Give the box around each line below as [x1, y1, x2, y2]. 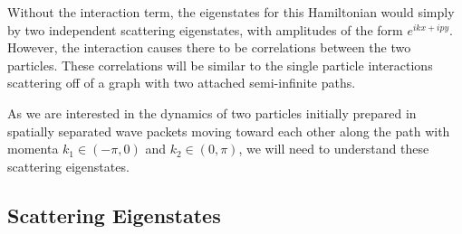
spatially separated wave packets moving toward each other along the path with [7, 121, 450, 140]
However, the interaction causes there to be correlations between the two [7, 38, 411, 57]
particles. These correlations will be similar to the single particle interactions [7, 55, 433, 74]
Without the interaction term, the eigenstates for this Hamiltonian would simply [7, 3, 455, 21]
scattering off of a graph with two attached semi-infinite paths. [7, 73, 356, 92]
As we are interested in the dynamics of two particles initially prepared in [7, 103, 417, 122]
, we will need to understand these [238, 139, 429, 158]
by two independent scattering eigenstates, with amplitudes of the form [7, 20, 403, 39]
